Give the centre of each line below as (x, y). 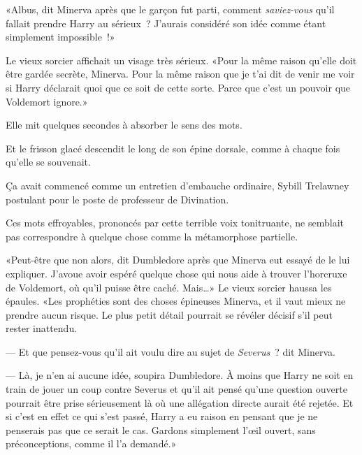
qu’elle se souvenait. (48, 162)
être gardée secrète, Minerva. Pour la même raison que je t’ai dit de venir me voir (180, 74)
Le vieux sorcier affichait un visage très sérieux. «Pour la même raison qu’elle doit (181, 60)
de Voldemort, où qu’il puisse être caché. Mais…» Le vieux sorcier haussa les (169, 287)
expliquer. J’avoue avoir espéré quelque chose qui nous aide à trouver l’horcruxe (176, 273)
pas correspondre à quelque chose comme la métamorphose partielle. (152, 236)
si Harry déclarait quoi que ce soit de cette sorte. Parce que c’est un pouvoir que (178, 87)
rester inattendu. (42, 328)
